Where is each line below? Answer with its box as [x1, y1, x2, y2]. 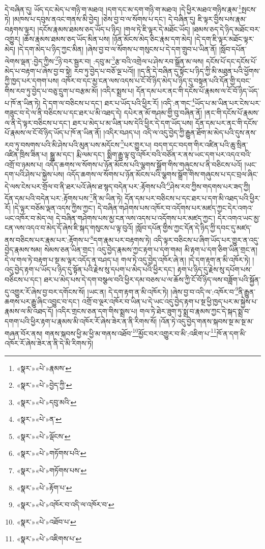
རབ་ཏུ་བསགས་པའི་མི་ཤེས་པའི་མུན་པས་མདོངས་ [5, 139, 121, 150]
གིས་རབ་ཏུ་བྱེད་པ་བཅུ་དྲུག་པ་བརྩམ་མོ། [5, 85, 98, 96]
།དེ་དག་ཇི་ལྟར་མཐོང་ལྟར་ [194, 34, 254, 44]
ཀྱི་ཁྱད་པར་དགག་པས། [5, 75, 59, 86]
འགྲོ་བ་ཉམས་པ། [5, 159, 43, 169]
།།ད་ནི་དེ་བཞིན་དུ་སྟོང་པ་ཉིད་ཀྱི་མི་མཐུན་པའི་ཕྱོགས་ [137, 65, 260, 76]
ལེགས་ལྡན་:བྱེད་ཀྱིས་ [5, 55, 55, 66]
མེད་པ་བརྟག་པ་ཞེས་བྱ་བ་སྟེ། [5, 65, 72, 76]
